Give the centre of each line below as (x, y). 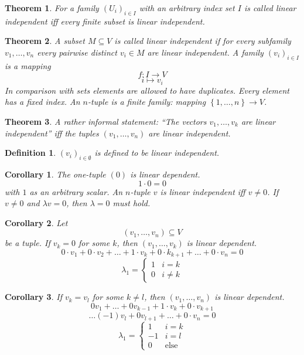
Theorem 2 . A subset (45, 41)
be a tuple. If (28, 243)
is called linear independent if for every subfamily (203, 41)
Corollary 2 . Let (36, 222)
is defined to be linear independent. (157, 153)
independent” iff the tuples (52, 133)
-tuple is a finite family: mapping (147, 102)
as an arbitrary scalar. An (76, 191)
